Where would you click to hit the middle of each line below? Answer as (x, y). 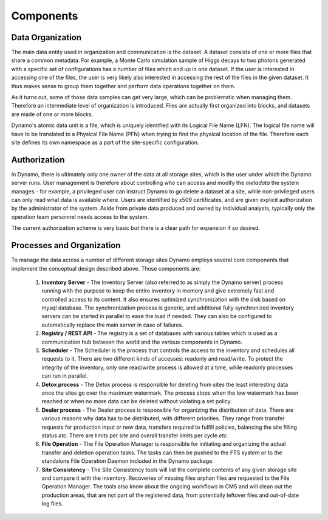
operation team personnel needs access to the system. (80, 217)
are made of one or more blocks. (52, 114)
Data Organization (46, 37)
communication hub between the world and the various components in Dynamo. (142, 342)
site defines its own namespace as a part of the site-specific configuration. (105, 142)
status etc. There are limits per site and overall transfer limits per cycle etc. (135, 435)
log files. (52, 504)
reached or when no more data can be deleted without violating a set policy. (137, 401)
